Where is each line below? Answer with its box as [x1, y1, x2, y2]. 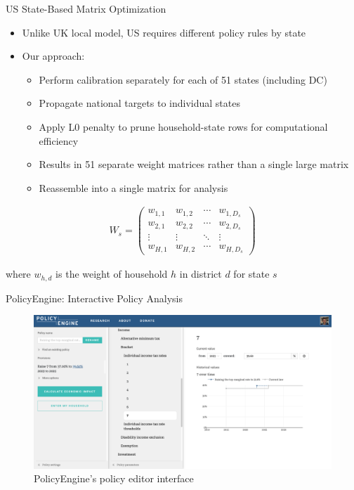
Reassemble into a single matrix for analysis [39, 180, 228, 195]
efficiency [39, 133, 79, 148]
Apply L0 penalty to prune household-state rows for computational [39, 119, 328, 134]
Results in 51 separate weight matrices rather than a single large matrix [39, 157, 349, 172]
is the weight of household [55, 266, 168, 281]
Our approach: [22, 49, 85, 63]
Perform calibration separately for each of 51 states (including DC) [39, 72, 327, 86]
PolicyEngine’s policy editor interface [34, 471, 194, 486]
